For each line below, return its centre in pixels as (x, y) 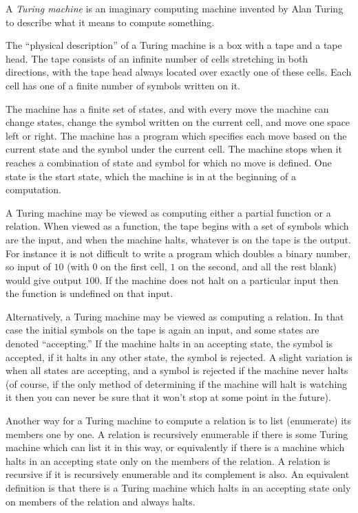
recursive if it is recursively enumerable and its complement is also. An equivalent (178, 474)
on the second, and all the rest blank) (258, 266)
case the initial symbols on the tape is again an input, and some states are (162, 330)
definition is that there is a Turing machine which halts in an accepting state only (178, 488)
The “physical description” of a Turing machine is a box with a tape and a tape (174, 45)
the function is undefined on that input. (89, 293)
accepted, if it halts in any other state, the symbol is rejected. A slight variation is (179, 357)
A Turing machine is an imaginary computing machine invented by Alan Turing (175, 8)
